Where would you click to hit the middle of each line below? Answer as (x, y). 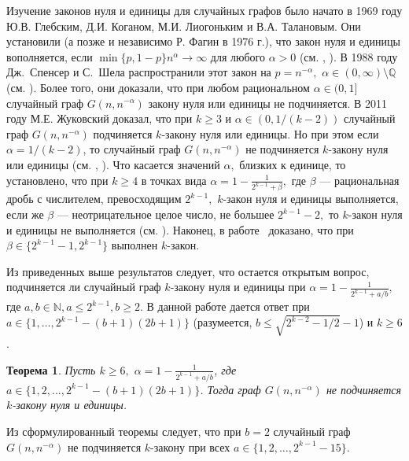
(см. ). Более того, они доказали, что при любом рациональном (158, 87)
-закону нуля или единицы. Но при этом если (270, 133)
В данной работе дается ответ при (228, 306)
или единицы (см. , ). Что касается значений (113, 164)
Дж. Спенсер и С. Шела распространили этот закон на (139, 72)
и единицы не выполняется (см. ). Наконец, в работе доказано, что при (180, 229)
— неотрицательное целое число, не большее (166, 214)
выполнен (134, 245)
